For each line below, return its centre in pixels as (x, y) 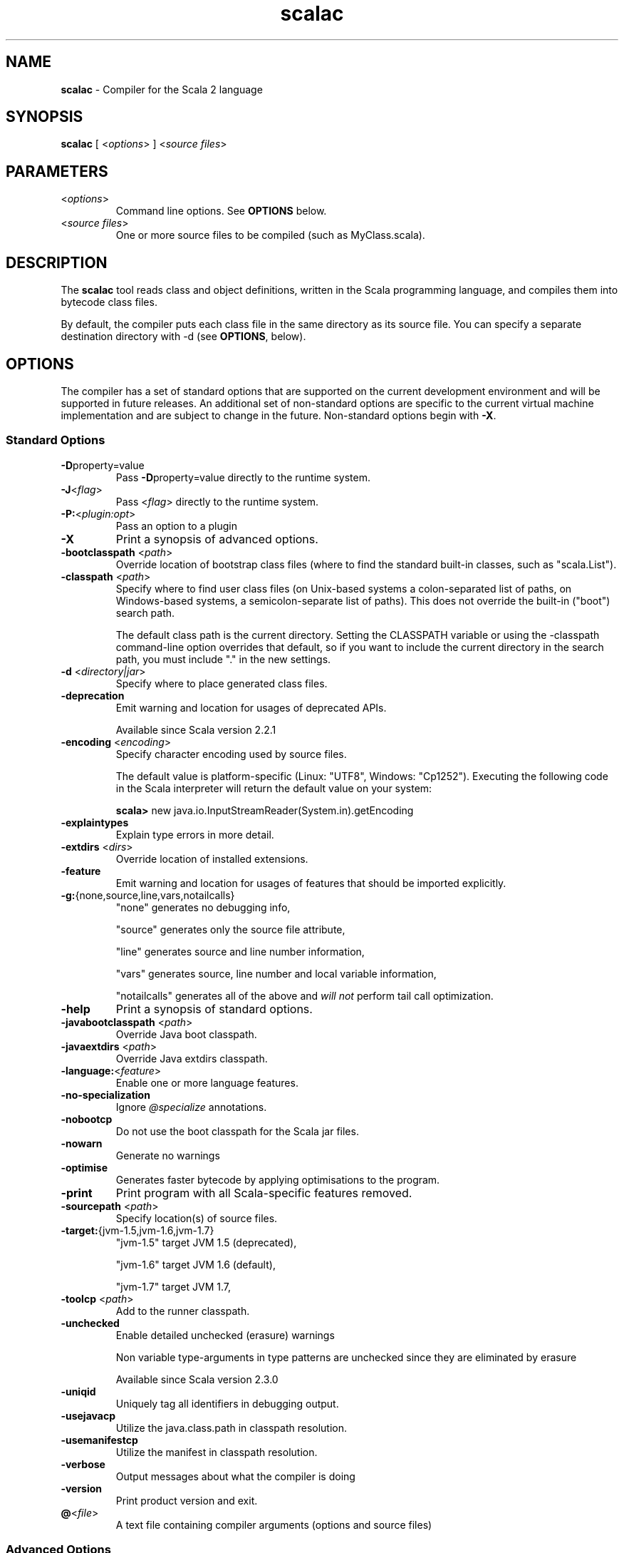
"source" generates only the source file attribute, (230, 929)
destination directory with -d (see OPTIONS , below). (183, 337)
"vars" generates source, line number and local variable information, (276, 973)
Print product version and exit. (187, 1500)
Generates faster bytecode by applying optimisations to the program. (278, 1179)
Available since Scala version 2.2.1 (196, 729)
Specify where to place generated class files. (222, 683)
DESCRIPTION (57, 262)
